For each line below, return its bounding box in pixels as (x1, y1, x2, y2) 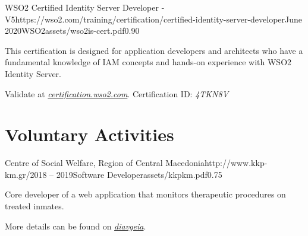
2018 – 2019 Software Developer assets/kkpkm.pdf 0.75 (30, 168, 222, 180)
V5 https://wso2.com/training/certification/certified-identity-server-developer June (5, 12, 303, 25)
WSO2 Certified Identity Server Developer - (5, 1, 165, 13)
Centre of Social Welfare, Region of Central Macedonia (5, 157, 205, 169)
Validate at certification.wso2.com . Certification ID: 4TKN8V (5, 87, 229, 100)
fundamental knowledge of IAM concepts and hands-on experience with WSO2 (5, 56, 292, 68)
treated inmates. (5, 200, 64, 212)
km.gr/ (5, 168, 30, 180)
